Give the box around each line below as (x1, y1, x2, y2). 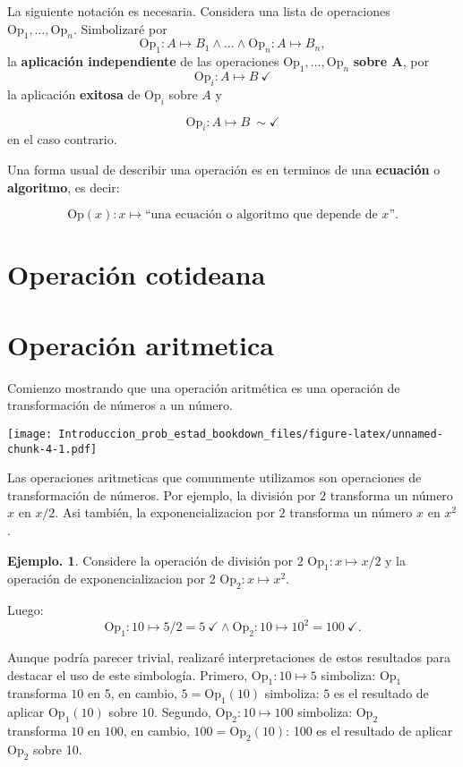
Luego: (7, 601, 44, 619)
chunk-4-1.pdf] (7, 442, 98, 456)
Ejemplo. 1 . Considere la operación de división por (7, 550, 293, 569)
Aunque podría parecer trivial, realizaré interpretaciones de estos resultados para (7, 648, 451, 667)
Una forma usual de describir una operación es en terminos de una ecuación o (7, 159, 441, 178)
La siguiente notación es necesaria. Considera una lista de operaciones (7, 2, 390, 20)
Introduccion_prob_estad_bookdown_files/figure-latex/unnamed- (58, 427, 443, 440)
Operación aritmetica (7, 326, 274, 362)
